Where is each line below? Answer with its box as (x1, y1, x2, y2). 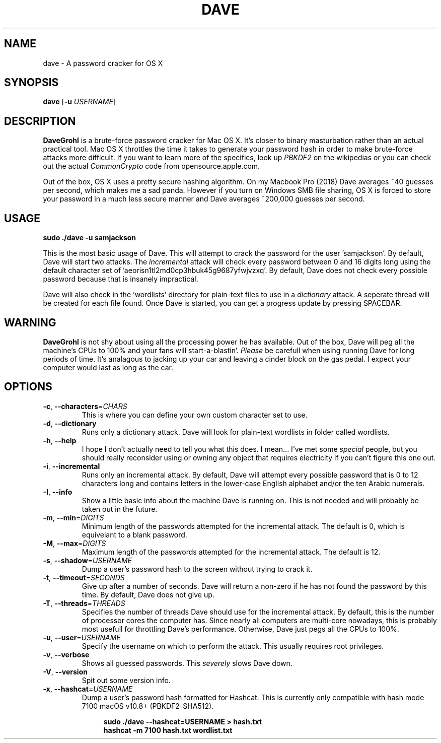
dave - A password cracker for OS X (43, 58, 163, 67)
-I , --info (43, 487, 72, 496)
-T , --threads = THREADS (43, 598, 125, 607)
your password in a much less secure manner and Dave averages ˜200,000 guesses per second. (43, 194, 365, 204)
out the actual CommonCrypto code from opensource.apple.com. (43, 162, 260, 171)
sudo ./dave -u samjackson (43, 233, 136, 242)
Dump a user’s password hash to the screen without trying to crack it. (82, 564, 313, 573)
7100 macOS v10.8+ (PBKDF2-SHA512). (82, 701, 214, 710)
